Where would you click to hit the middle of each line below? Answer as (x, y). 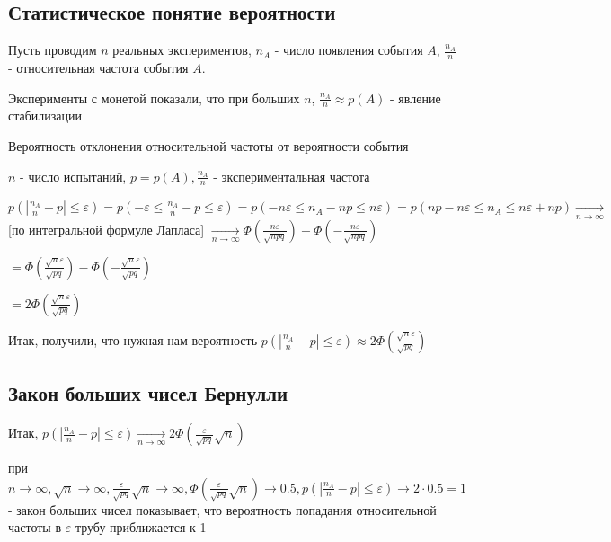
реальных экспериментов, (182, 50)
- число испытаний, (73, 176)
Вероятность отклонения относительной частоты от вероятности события (208, 146)
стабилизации (45, 116)
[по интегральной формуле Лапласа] (106, 229)
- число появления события (349, 50)
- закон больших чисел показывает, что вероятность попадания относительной (222, 509)
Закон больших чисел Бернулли (148, 393)
